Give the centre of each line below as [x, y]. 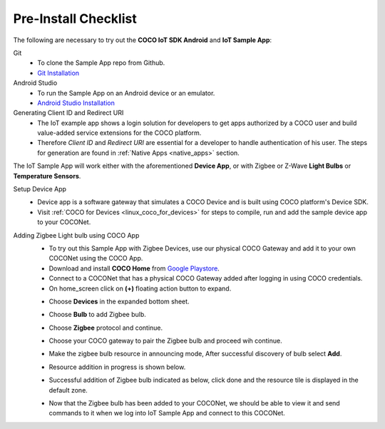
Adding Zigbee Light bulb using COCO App [76, 235]
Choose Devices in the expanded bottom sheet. [119, 301]
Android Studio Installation [76, 103]
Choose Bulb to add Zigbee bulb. [97, 315]
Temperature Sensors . [47, 176]
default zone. [68, 390]
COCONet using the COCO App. [96, 258]
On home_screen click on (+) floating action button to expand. [140, 288]
